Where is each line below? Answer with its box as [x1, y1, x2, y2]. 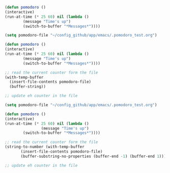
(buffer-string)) [9, 84, 46, 89]
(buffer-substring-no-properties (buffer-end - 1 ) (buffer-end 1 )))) [20, 154, 168, 159]
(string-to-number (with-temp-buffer [5, 145, 85, 150]
